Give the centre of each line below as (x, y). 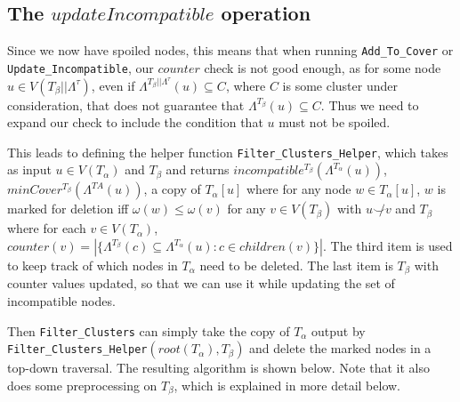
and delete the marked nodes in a (340, 348)
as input (29, 169)
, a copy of (172, 189)
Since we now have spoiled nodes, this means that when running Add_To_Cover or (230, 50)
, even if (113, 85)
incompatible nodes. (61, 301)
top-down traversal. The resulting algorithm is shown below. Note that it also (218, 368)
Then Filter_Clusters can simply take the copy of (149, 330)
